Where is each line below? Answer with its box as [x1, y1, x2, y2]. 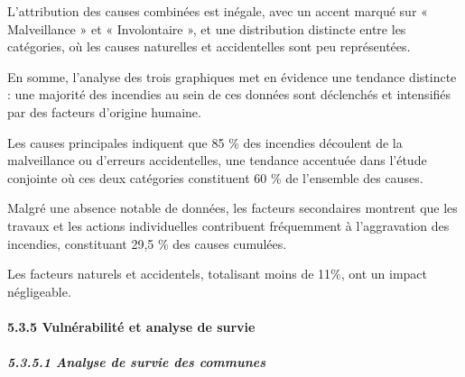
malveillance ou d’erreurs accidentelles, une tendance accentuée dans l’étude [7, 151, 427, 170]
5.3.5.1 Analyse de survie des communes [7, 353, 266, 372]
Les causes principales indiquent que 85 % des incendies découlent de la [7, 133, 403, 152]
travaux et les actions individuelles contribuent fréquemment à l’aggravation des [7, 216, 450, 234]
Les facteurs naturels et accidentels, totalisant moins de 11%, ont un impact [7, 264, 428, 283]
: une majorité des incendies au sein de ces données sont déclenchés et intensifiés [7, 85, 451, 104]
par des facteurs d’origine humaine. [7, 102, 201, 121]
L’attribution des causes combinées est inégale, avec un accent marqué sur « [7, 2, 428, 20]
